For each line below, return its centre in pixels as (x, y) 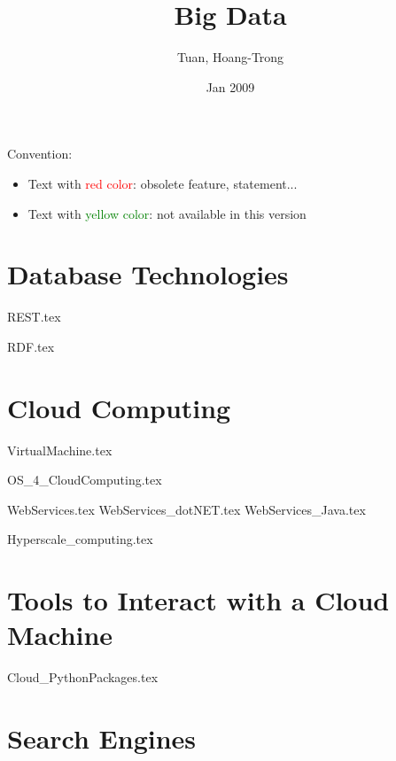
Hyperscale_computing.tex (80, 539)
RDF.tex (31, 346)
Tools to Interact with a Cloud (198, 600)
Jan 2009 (230, 86)
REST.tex (34, 317)
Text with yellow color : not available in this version (167, 213)
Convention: (40, 154)
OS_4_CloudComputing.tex (85, 480)
